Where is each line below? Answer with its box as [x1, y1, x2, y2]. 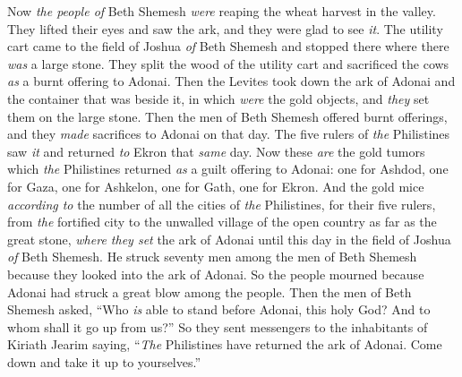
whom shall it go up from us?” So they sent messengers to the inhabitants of [7, 317, 428, 336]
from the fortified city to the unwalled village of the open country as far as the [7, 212, 437, 231]
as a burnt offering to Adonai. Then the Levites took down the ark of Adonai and [7, 72, 456, 90]
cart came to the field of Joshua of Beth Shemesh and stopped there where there [7, 37, 449, 56]
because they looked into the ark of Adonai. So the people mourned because [7, 264, 424, 283]
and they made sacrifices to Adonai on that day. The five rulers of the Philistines [7, 124, 450, 143]
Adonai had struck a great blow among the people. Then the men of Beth [7, 282, 412, 301]
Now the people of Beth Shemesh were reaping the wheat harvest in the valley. [7, 2, 436, 20]
